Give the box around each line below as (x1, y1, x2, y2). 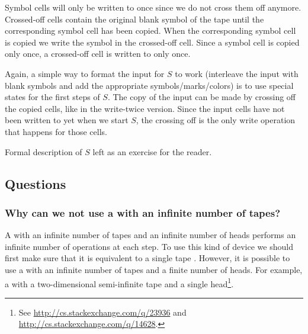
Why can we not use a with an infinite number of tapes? (5, 205, 281, 220)
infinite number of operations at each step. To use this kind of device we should (5, 240, 293, 252)
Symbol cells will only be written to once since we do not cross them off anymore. (5, 1, 301, 13)
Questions (5, 174, 66, 192)
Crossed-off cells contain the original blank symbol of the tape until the (5, 12, 264, 25)
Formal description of (5, 145, 82, 158)
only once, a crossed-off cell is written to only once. (5, 47, 191, 60)
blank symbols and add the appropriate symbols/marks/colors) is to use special (5, 79, 294, 91)
